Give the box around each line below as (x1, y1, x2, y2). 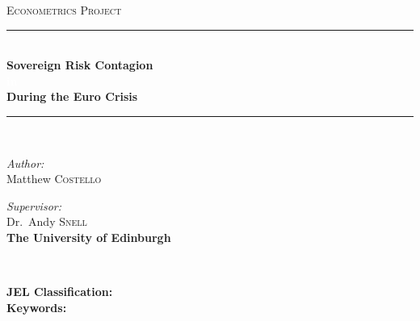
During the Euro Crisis (6, 88, 138, 105)
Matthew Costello (6, 170, 102, 187)
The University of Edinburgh (6, 228, 171, 245)
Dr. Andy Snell (6, 213, 87, 230)
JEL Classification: (6, 283, 113, 300)
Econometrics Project (6, 2, 122, 18)
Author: (6, 154, 44, 171)
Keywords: (6, 298, 67, 315)
